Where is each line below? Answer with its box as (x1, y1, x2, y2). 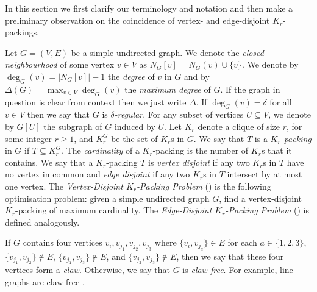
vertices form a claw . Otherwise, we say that (5, 263, 171, 276)
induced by (114, 119, 155, 132)
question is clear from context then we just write (5, 95, 187, 108)
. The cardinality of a (61, 144, 140, 157)
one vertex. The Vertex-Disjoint (5, 179, 123, 192)
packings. (5, 26, 40, 38)
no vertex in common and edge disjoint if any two (5, 168, 190, 180)
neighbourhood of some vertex (5, 58, 115, 71)
